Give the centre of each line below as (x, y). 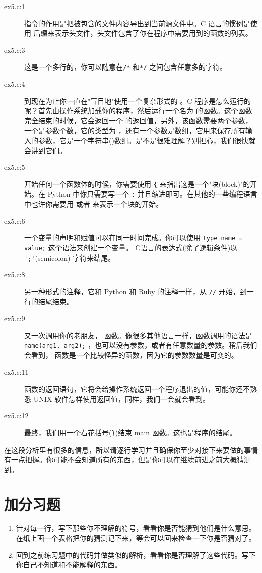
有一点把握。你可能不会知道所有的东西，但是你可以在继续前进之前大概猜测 (127, 459)
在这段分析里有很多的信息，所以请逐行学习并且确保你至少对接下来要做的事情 (131, 449)
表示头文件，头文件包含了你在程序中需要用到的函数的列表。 (153, 33)
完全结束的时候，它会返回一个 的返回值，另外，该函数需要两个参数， (138, 120)
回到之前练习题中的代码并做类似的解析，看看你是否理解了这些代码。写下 (136, 555)
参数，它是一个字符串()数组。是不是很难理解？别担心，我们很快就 (147, 140)
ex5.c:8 (15, 274)
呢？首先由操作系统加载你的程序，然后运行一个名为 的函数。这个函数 (138, 111)
